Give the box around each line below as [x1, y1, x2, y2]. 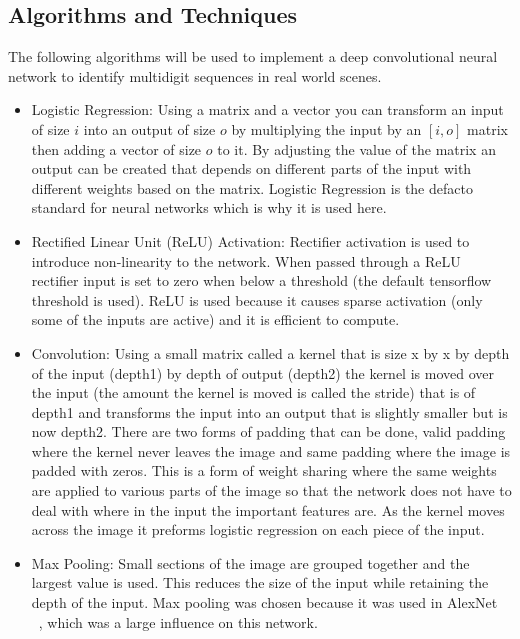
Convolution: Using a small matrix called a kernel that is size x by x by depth [31, 342, 510, 363]
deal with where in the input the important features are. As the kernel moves [31, 499, 505, 520]
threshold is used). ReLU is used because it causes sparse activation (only [31, 289, 483, 310]
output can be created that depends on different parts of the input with [31, 158, 472, 179]
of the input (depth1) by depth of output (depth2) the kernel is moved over [31, 362, 494, 383]
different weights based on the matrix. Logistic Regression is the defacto [31, 177, 473, 198]
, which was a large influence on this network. [38, 611, 318, 632]
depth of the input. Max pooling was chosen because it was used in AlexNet [31, 592, 498, 613]
